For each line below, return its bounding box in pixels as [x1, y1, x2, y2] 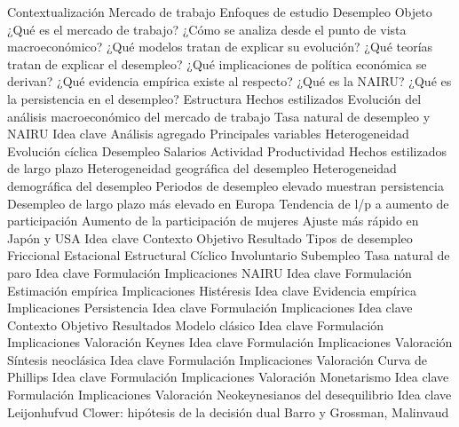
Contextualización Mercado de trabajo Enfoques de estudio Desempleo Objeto [7, 3, 432, 20]
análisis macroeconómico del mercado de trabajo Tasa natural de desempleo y [7, 107, 431, 125]
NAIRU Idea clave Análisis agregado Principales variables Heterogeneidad [7, 124, 409, 143]
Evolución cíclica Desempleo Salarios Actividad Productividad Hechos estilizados [7, 141, 447, 160]
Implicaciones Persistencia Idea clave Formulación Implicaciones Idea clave [7, 298, 413, 317]
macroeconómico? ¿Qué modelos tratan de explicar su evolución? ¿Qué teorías [7, 37, 433, 56]
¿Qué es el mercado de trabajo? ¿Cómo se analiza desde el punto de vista [7, 20, 407, 38]
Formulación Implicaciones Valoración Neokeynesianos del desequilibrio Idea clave [7, 385, 452, 404]
